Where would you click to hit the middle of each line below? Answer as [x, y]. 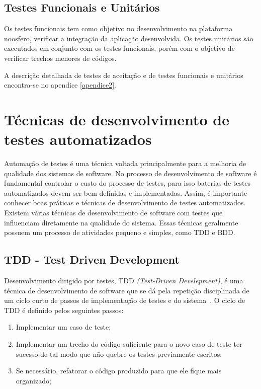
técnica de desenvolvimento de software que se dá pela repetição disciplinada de [127, 290]
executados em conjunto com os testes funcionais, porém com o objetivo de [119, 48]
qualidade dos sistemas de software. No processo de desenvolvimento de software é [130, 173]
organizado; [33, 380]
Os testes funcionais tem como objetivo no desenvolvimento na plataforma [118, 28]
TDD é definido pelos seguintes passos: [64, 310]
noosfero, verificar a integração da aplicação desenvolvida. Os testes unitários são [129, 38]
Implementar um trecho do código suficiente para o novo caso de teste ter [129, 344]
